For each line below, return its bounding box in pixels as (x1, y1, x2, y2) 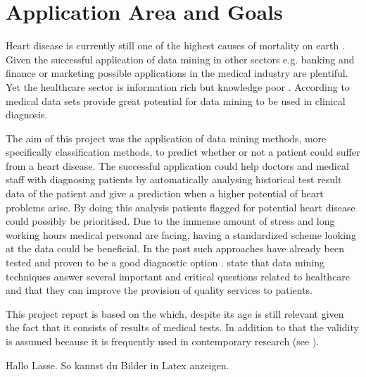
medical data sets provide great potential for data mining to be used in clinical (6, 93, 346, 108)
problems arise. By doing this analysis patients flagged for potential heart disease (6, 199, 355, 214)
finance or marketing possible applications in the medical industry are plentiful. (6, 66, 348, 80)
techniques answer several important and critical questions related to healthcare (6, 268, 351, 283)
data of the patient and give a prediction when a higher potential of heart (6, 186, 324, 201)
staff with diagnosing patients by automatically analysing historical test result (6, 172, 342, 187)
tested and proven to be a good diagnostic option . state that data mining (6, 255, 324, 270)
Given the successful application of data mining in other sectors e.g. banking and (6, 51, 355, 66)
